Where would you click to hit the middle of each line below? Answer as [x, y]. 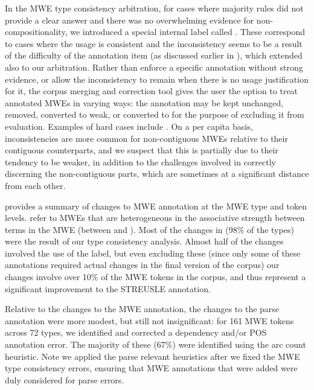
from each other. [35, 185]
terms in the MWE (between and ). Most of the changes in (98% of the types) [149, 229]
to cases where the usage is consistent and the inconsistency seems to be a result [154, 43]
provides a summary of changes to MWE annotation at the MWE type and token [156, 206]
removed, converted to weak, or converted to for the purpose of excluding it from [155, 114]
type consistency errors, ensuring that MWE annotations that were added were [151, 368]
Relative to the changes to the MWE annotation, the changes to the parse [142, 309]
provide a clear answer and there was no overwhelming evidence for [130, 20]
